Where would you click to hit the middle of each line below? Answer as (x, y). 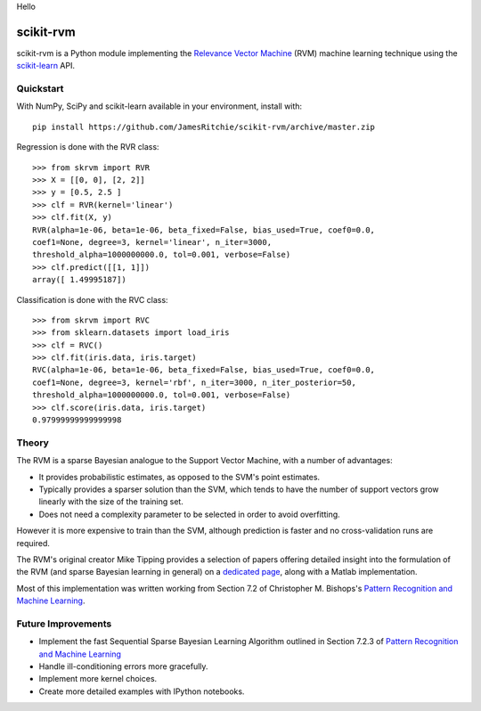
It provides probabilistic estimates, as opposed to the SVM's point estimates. (179, 477)
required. (33, 543)
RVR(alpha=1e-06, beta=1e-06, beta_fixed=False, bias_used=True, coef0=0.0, (204, 230)
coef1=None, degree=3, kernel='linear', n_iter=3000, (152, 242)
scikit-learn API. (46, 66)
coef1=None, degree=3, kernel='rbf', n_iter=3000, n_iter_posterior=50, (194, 382)
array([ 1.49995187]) (79, 280)
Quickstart (40, 89)
